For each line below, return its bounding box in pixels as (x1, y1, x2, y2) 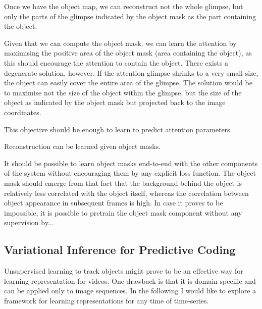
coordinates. (4, 107, 41, 117)
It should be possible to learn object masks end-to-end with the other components (4, 158, 258, 168)
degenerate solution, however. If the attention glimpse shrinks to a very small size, (4, 67, 258, 78)
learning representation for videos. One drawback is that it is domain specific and (4, 275, 256, 286)
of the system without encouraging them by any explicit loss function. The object (4, 168, 256, 178)
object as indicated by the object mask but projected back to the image (4, 97, 226, 108)
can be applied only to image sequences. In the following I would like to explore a (4, 285, 256, 296)
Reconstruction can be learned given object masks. (4, 141, 161, 151)
